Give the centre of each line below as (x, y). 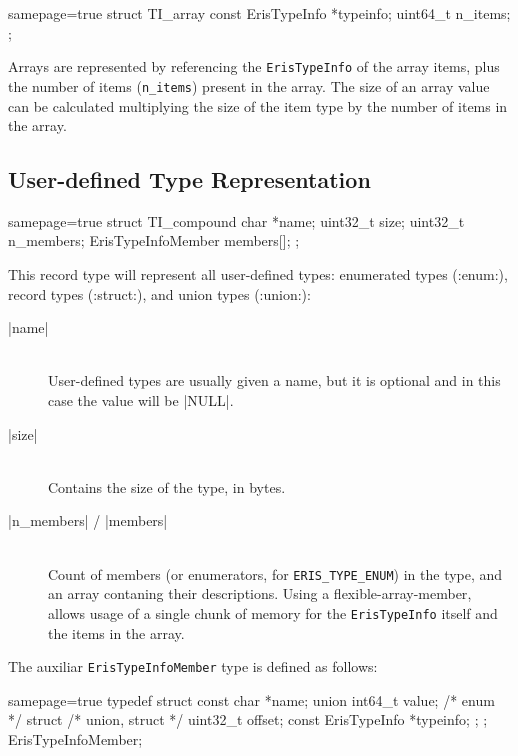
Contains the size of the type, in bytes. (167, 486)
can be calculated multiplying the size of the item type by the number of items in (258, 105)
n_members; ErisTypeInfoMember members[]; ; (154, 240)
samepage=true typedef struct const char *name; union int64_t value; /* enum (251, 699)
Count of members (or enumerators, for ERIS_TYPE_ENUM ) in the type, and (275, 573)
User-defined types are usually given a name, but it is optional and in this (274, 380)
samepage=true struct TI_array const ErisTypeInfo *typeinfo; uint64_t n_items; (259, 13)
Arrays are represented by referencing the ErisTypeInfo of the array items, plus (254, 66)
